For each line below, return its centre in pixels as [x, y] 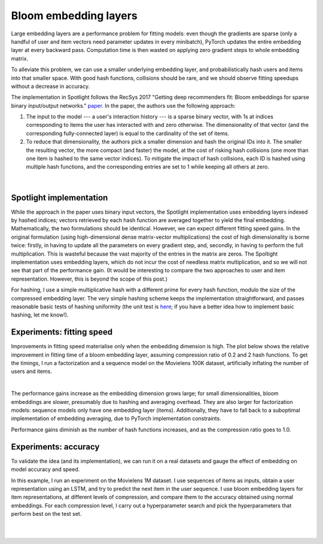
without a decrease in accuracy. [50, 86]
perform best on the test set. [46, 514]
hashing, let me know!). [40, 315]
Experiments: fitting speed [62, 332]
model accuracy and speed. [45, 469]
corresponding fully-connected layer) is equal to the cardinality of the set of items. [128, 133]
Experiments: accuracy [55, 447]
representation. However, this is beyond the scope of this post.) [89, 279]
